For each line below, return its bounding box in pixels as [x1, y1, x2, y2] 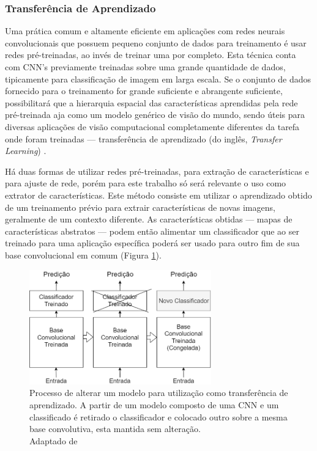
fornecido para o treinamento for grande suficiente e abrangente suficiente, [5, 84, 283, 97]
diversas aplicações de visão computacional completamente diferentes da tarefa [5, 120, 300, 133]
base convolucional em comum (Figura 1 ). [5, 248, 162, 261]
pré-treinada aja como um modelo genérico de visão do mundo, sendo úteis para [5, 108, 305, 121]
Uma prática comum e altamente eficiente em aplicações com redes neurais [5, 24, 285, 37]
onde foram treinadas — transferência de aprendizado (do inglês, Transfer [5, 132, 282, 145]
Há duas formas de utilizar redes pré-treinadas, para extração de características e [5, 164, 309, 177]
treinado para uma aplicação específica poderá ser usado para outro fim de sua [5, 237, 300, 249]
